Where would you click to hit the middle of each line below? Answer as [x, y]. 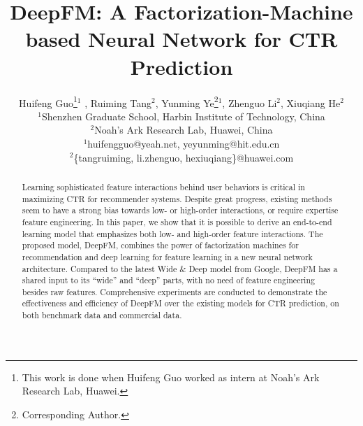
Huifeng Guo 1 [48, 101]
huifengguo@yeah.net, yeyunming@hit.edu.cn [184, 143]
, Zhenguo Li [250, 102]
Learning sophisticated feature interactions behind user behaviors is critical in [163, 186]
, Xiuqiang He [311, 102]
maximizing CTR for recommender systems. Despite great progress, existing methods [177, 198]
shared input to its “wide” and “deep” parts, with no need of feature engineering [168, 280]
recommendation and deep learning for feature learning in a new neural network [167, 256]
